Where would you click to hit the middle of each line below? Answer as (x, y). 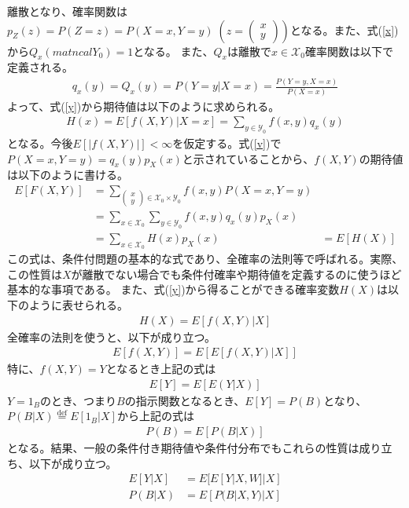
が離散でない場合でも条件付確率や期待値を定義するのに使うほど (236, 274)
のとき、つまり (79, 400)
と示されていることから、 (248, 158)
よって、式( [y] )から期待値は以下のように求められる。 (144, 106)
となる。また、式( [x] (342, 29)
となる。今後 (40, 143)
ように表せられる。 (78, 305)
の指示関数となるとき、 (185, 400)
